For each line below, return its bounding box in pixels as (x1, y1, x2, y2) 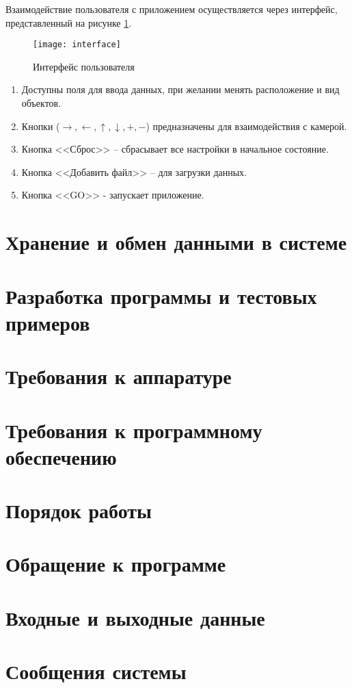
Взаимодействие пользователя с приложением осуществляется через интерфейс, (5, 2, 338, 16)
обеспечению (5, 442, 117, 470)
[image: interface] (33, 40, 121, 50)
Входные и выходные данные (5, 603, 265, 631)
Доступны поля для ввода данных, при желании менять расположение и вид (21, 82, 340, 97)
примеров (5, 308, 90, 336)
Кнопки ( (21, 118, 60, 133)
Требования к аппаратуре (5, 362, 232, 390)
